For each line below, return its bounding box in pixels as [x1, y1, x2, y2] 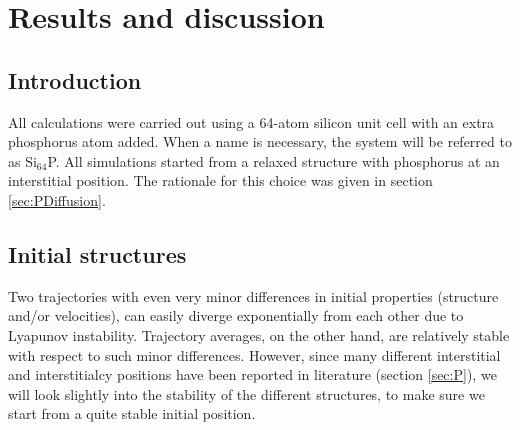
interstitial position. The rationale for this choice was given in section [8, 170, 433, 191]
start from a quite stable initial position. [8, 403, 256, 424]
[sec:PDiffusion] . [8, 189, 106, 210]
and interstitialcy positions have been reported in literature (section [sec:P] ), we [8, 364, 497, 385]
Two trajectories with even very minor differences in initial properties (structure [8, 285, 499, 306]
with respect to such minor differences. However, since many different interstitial [8, 344, 501, 365]
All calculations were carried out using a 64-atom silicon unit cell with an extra [8, 111, 495, 132]
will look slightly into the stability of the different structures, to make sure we [8, 383, 485, 404]
